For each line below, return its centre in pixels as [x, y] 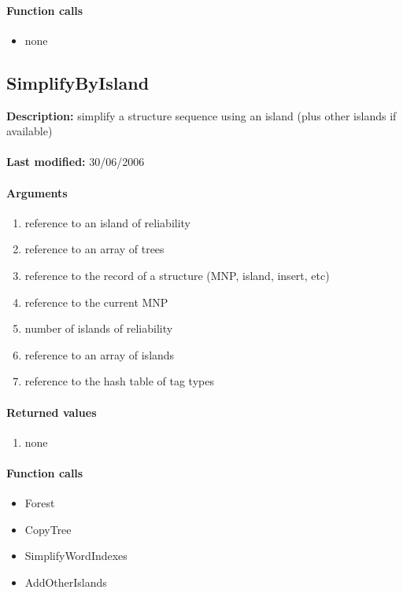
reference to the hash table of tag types [119, 381]
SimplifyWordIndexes [76, 556]
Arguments [37, 192]
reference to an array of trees [94, 249]
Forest [40, 503]
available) [30, 131]
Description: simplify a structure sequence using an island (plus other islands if [201, 115]
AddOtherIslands [66, 582]
